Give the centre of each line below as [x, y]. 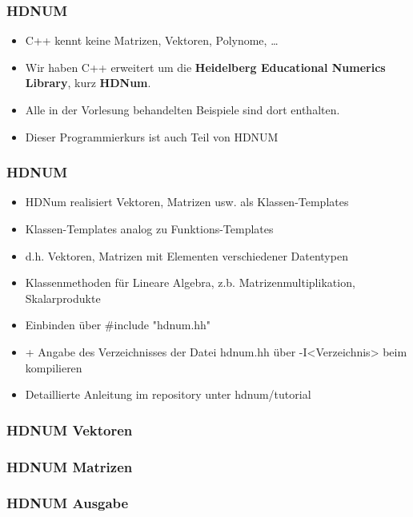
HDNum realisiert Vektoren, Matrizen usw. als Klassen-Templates [187, 202]
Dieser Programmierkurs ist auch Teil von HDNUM [152, 136]
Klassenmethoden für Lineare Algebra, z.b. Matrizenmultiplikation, [190, 282]
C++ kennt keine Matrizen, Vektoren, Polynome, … [152, 40]
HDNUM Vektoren [70, 430]
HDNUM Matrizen [70, 466]
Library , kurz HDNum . [88, 83]
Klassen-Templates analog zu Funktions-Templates [149, 229]
